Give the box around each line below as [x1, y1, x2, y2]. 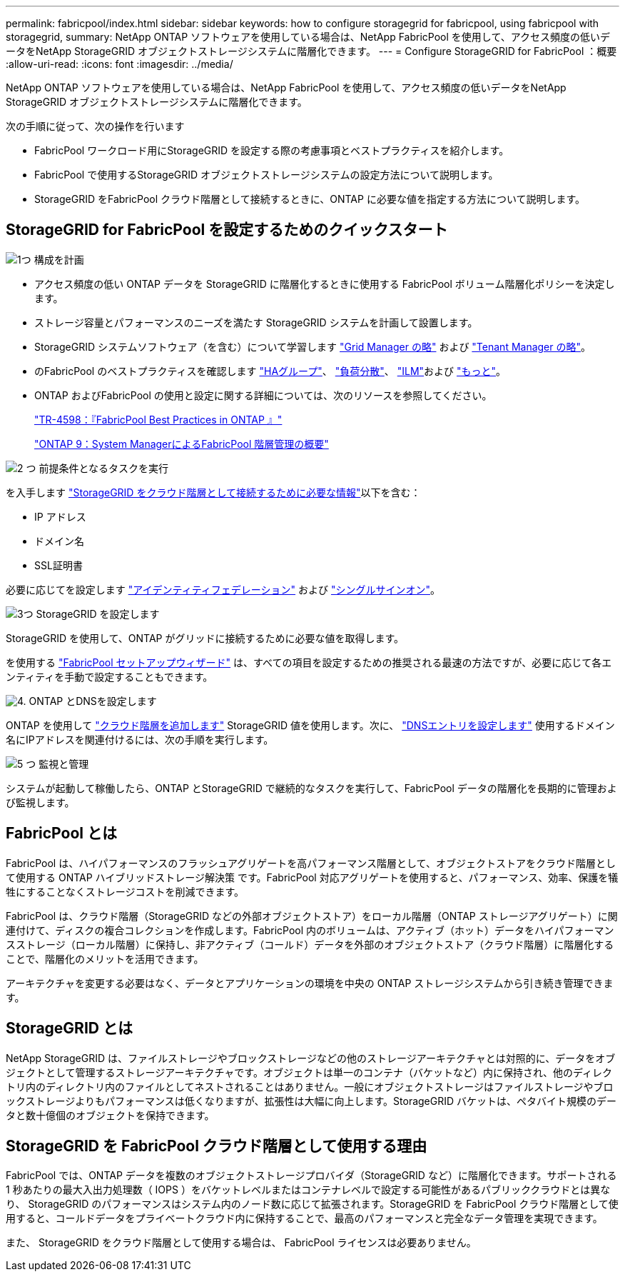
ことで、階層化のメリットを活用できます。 [6, 952, 204, 965]
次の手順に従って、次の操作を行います [6, 120, 185, 132]
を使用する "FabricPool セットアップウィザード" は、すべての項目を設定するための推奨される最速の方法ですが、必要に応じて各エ [6, 656, 612, 668]
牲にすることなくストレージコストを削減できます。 [6, 885, 245, 898]
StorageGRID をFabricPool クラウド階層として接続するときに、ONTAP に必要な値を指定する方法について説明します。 [34, 193, 586, 205]
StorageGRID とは [6, 1019, 133, 1038]
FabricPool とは [6, 824, 117, 843]
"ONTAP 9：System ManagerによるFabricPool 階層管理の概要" [34, 437, 329, 450]
